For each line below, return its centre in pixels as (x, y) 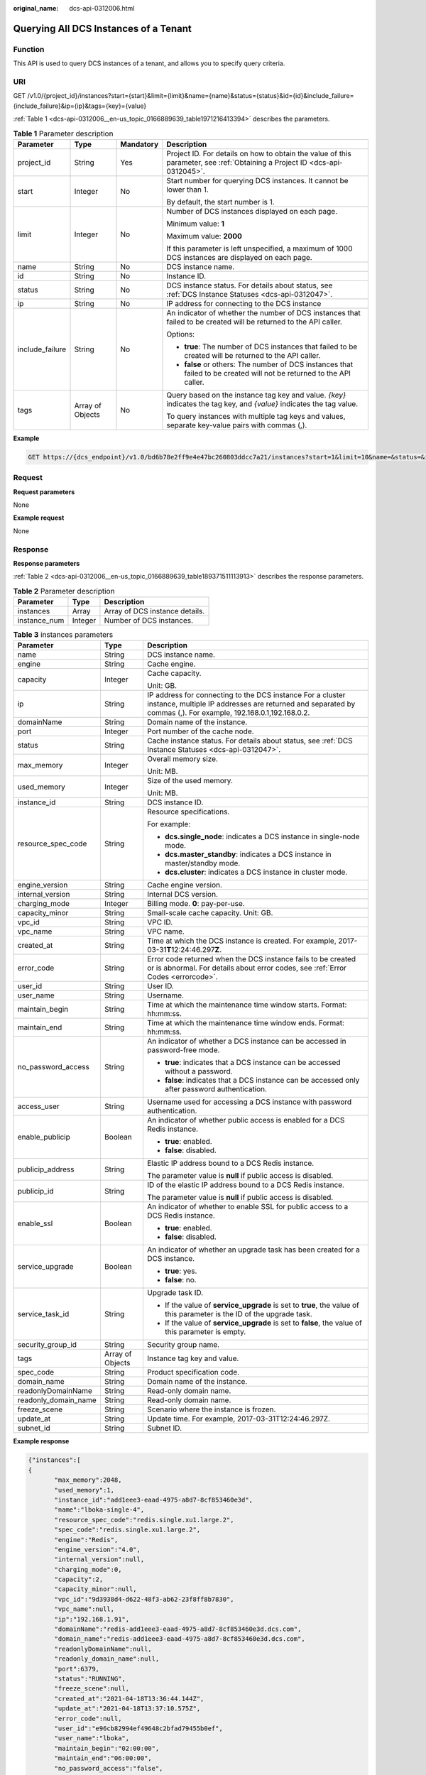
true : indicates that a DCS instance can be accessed (252, 1063)
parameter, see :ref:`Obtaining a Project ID (237, 162)
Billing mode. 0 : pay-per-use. (196, 904)
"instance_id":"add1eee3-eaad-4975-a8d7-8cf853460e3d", (154, 1500)
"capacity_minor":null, (96, 1589)
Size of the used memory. (190, 781)
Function (29, 49)
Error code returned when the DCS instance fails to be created (251, 959)
